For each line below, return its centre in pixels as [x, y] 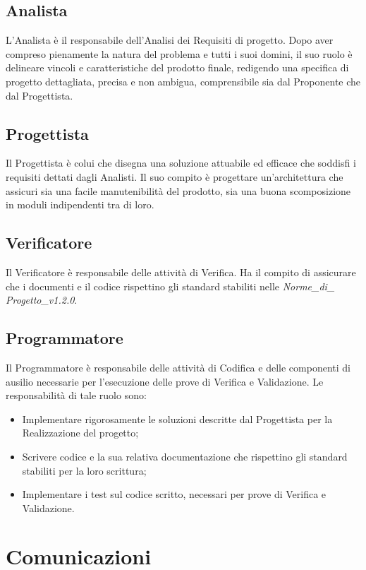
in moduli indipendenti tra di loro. [80, 204]
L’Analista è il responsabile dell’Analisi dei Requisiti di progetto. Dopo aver [170, 40]
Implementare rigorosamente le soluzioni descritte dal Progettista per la [177, 418]
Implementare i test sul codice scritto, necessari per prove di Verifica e [174, 494]
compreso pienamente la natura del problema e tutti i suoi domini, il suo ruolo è [179, 53]
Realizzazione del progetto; [80, 433]
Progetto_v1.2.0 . [42, 300]
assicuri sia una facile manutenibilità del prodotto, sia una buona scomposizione [178, 190]
